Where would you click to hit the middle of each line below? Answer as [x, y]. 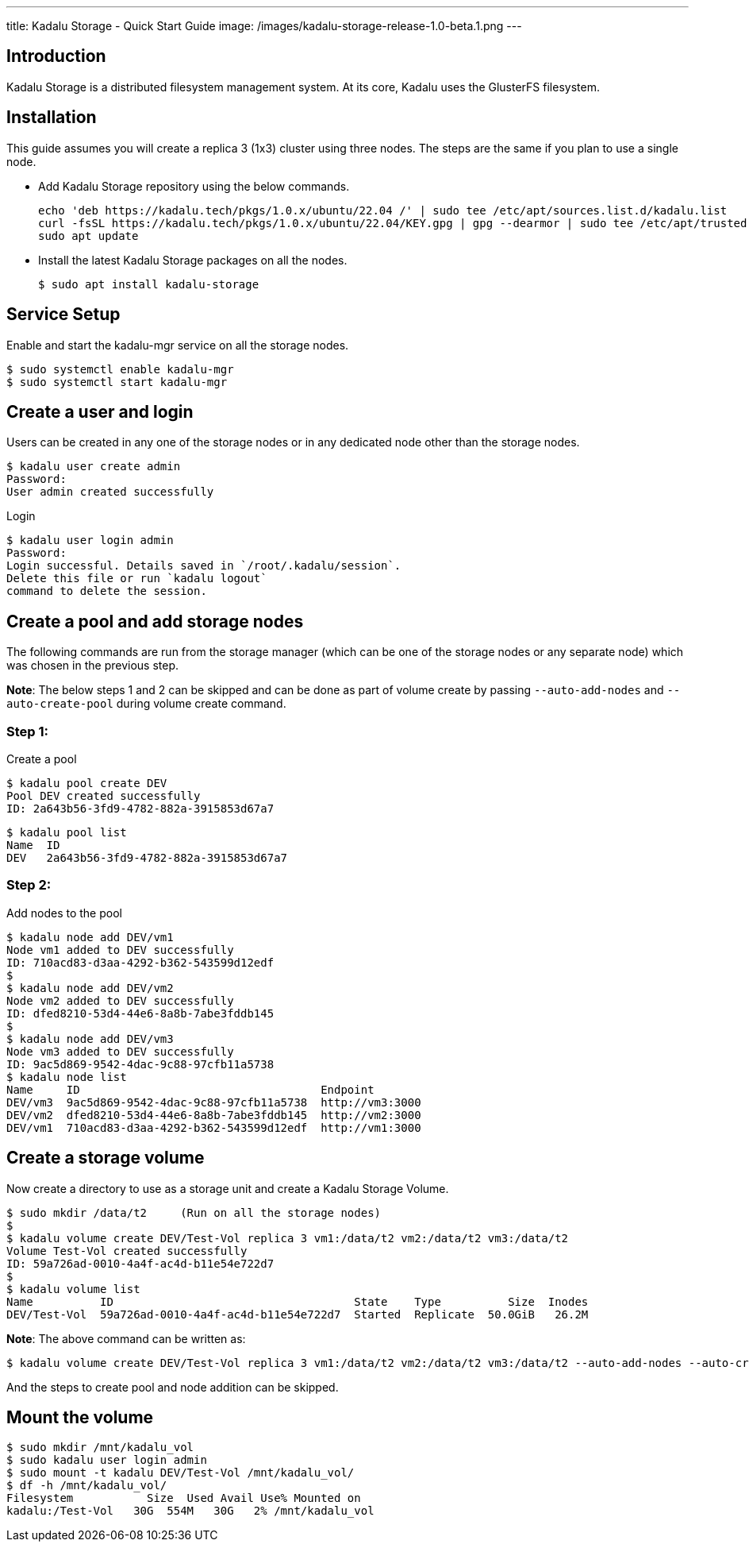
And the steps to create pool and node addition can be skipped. [173, 1387]
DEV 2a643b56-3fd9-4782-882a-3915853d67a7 [147, 857]
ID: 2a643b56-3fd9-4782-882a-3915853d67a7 [140, 808]
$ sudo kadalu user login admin [107, 1460]
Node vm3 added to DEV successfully [120, 1051]
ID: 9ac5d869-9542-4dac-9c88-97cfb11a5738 [140, 1064]
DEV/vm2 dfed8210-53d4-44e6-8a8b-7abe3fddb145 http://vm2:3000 [214, 1115]
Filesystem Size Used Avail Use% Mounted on [184, 1498]
